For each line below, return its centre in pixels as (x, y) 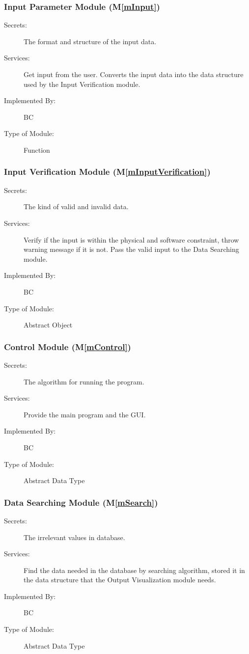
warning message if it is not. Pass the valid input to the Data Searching (131, 249)
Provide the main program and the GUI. (85, 414)
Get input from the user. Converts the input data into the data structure (134, 74)
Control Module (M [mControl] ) (68, 346)
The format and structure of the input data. (90, 41)
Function (37, 150)
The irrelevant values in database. (74, 537)
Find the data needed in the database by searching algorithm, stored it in (134, 570)
